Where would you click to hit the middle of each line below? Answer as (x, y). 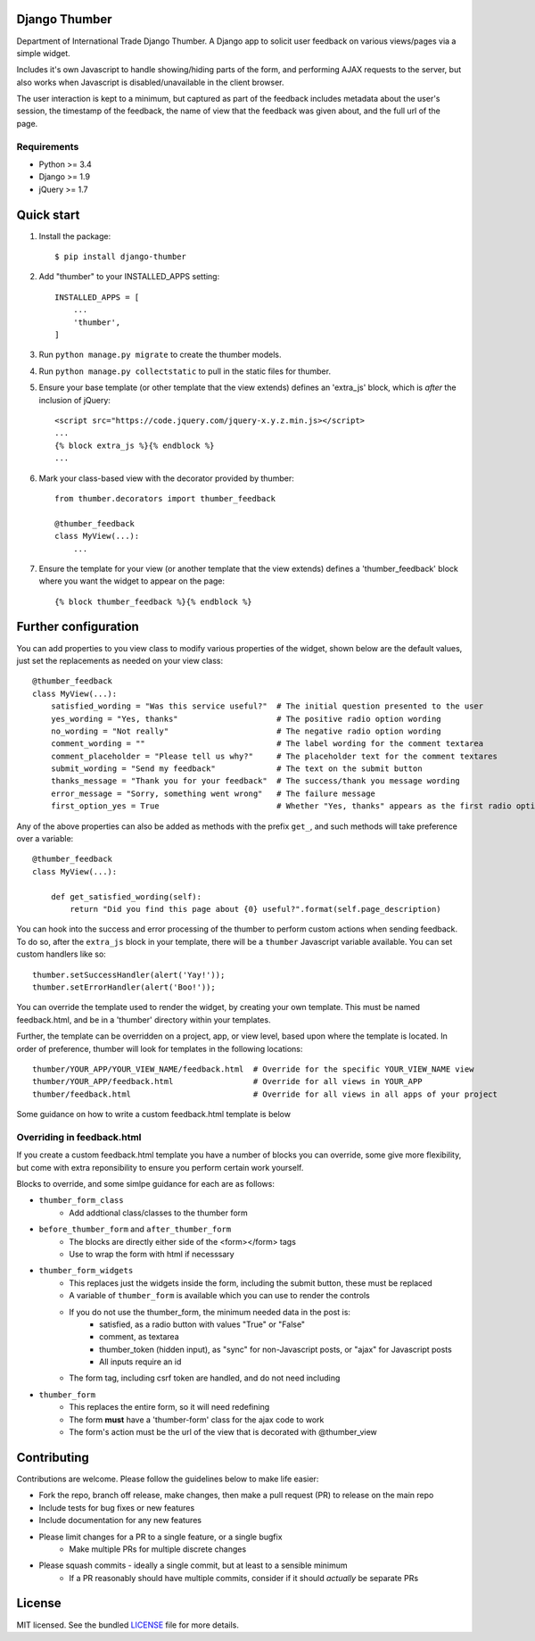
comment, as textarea (140, 1337)
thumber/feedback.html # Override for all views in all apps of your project (265, 1094)
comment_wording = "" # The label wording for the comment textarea (267, 744)
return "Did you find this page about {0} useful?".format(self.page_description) (255, 909)
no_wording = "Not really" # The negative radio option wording (246, 731)
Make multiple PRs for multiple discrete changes (158, 1549)
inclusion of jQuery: (75, 400)
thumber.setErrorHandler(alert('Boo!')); (124, 987)
